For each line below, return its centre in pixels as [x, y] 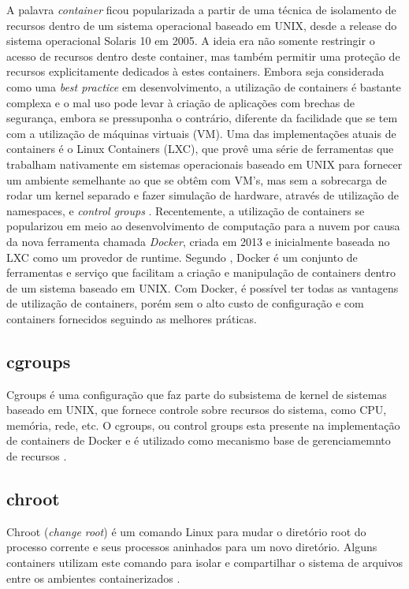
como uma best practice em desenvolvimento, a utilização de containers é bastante [204, 86]
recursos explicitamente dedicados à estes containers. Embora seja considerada [195, 71]
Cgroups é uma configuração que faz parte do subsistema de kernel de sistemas [197, 394]
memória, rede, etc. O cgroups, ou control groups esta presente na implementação [203, 425]
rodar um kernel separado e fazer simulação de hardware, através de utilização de [203, 195]
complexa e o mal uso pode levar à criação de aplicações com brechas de [181, 102]
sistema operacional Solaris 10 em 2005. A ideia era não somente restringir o [191, 41]
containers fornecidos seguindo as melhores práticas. [132, 318]
